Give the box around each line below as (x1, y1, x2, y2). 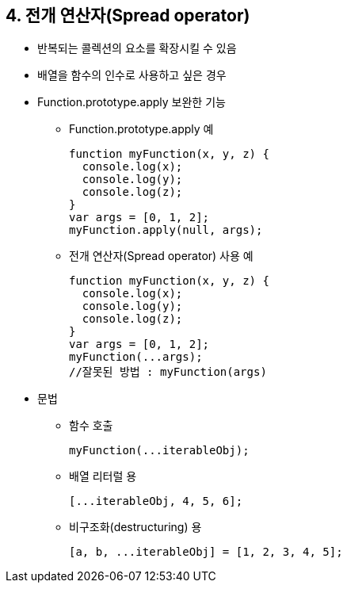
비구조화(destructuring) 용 (69, 520, 202, 534)
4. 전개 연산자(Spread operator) (6, 6, 250, 25)
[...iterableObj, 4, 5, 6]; (69, 495, 243, 508)
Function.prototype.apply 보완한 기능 (37, 95, 226, 109)
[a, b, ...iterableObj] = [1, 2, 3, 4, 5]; (69, 545, 343, 559)
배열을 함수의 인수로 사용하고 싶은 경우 (37, 68, 227, 82)
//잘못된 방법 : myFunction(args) (69, 365, 267, 379)
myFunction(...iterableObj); (69, 444, 250, 457)
